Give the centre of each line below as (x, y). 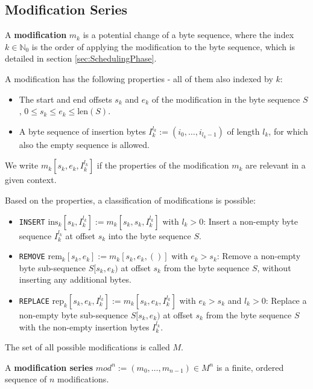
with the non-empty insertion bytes (84, 326)
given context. (31, 180)
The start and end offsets (65, 99)
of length (243, 131)
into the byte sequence (150, 235)
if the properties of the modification (163, 165)
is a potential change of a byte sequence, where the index (188, 35)
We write (22, 165)
